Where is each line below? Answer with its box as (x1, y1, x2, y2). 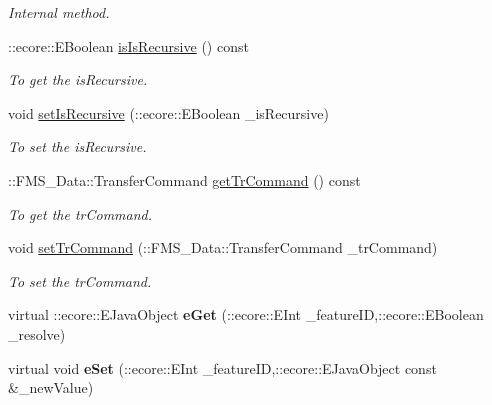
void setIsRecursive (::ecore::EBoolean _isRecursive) (8, 102, 329, 123)
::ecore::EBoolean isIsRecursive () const (8, 35, 249, 56)
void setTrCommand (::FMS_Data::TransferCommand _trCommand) (8, 237, 438, 258)
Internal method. (8, 2, 110, 22)
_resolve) (8, 323, 66, 344)
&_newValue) (8, 377, 94, 398)
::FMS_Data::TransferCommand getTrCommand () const (8, 169, 361, 190)
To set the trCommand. (8, 270, 152, 291)
